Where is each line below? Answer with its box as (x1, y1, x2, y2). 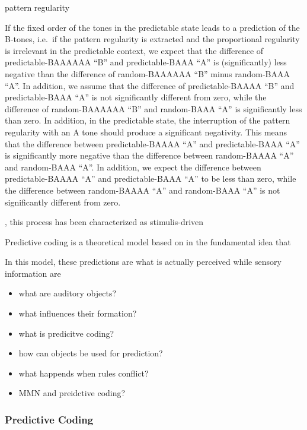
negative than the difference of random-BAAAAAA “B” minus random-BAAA (5, 67, 290, 80)
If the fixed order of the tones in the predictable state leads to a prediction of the (5, 21, 300, 33)
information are (5, 267, 61, 279)
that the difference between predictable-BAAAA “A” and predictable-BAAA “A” (5, 137, 300, 150)
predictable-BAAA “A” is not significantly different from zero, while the (5, 91, 267, 103)
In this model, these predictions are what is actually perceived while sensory (5, 255, 282, 268)
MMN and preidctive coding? (18, 387, 126, 399)
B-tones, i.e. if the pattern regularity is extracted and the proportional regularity (5, 33, 300, 45)
